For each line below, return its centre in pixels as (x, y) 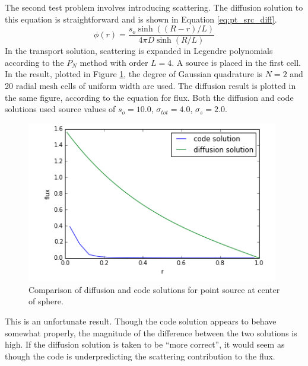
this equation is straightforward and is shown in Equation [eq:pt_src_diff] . (141, 19)
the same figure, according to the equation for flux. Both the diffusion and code (149, 97)
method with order (114, 62)
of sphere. (46, 301)
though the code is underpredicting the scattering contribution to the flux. (140, 356)
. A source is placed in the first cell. (236, 62)
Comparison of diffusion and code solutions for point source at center (154, 289)
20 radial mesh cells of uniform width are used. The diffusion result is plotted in (150, 86)
